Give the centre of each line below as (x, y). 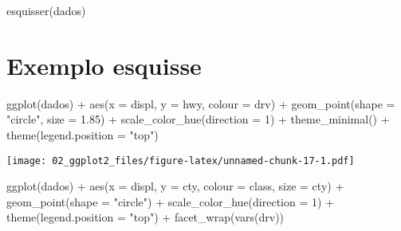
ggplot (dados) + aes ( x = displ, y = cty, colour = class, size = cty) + (175, 186)
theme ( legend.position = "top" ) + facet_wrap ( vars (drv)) (145, 217)
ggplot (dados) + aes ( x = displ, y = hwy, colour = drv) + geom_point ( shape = (201, 103)
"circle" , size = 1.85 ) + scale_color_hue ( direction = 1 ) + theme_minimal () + (198, 119)
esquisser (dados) (46, 10)
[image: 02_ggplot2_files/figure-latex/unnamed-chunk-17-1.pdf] (181, 161)
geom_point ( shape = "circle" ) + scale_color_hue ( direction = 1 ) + (171, 201)
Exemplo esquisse (104, 65)
